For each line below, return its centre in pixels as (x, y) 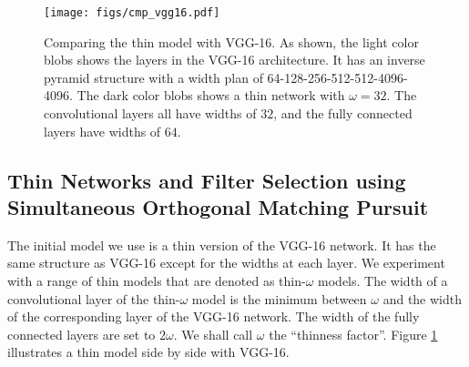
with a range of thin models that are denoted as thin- (157, 280)
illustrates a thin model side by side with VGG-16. (148, 352)
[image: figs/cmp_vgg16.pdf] (132, 13)
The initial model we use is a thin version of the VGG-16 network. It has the (222, 245)
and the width (423, 298)
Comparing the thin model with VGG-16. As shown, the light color (231, 41)
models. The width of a (383, 280)
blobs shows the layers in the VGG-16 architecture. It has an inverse (234, 60)
